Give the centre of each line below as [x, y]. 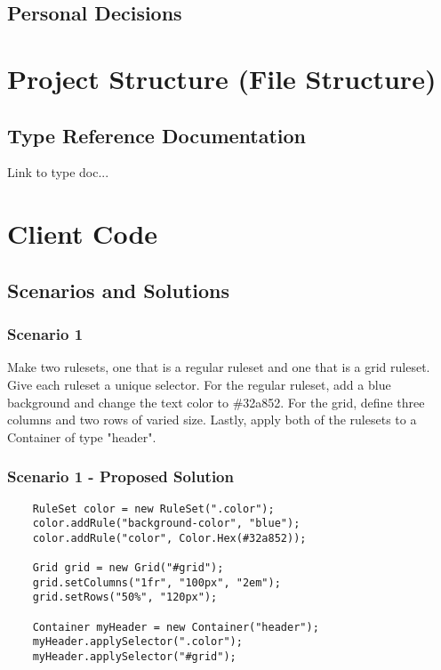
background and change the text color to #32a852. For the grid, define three [216, 402]
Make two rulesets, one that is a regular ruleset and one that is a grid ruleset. [219, 367]
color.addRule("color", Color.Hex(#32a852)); [169, 538]
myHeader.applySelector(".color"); [137, 642]
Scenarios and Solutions [119, 290]
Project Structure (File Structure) [222, 78]
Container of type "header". [82, 436]
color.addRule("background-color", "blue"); [166, 524]
